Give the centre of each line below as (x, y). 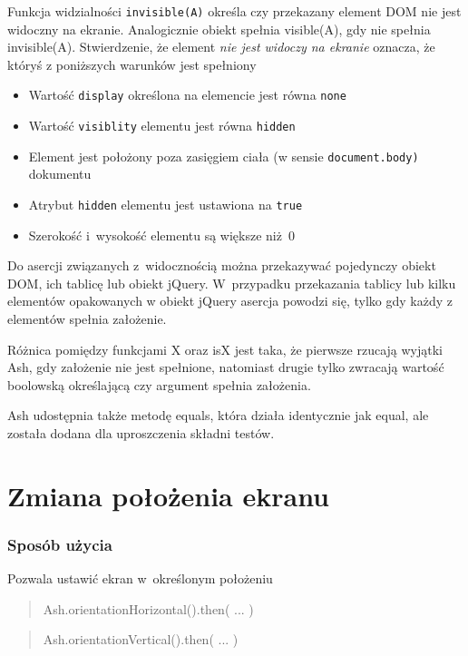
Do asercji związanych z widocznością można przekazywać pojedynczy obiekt (222, 265)
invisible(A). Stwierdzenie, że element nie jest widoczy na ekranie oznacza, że (221, 47)
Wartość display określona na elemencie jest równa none (187, 95)
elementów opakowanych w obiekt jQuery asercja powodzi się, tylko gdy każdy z (230, 301)
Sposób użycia (60, 544)
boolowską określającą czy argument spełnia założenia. (159, 384)
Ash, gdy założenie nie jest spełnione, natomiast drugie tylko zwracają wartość (226, 367)
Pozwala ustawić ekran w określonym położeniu (140, 578)
